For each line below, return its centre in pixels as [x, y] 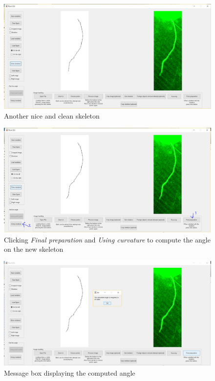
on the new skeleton [34, 249]
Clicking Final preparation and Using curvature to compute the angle [107, 239]
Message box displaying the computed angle [70, 372]
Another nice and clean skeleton [52, 115]
